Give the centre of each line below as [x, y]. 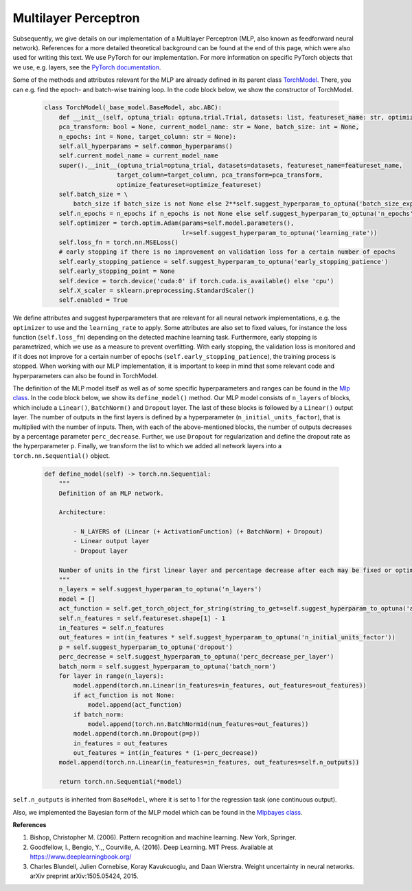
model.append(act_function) [135, 705]
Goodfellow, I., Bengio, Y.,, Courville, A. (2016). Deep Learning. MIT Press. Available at [151, 847]
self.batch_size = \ [93, 194]
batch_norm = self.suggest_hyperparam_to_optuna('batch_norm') [168, 666]
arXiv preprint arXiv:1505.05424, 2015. [84, 876]
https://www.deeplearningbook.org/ [81, 857]
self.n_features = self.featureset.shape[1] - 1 [142, 618]
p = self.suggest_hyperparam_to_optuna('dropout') [146, 647]
